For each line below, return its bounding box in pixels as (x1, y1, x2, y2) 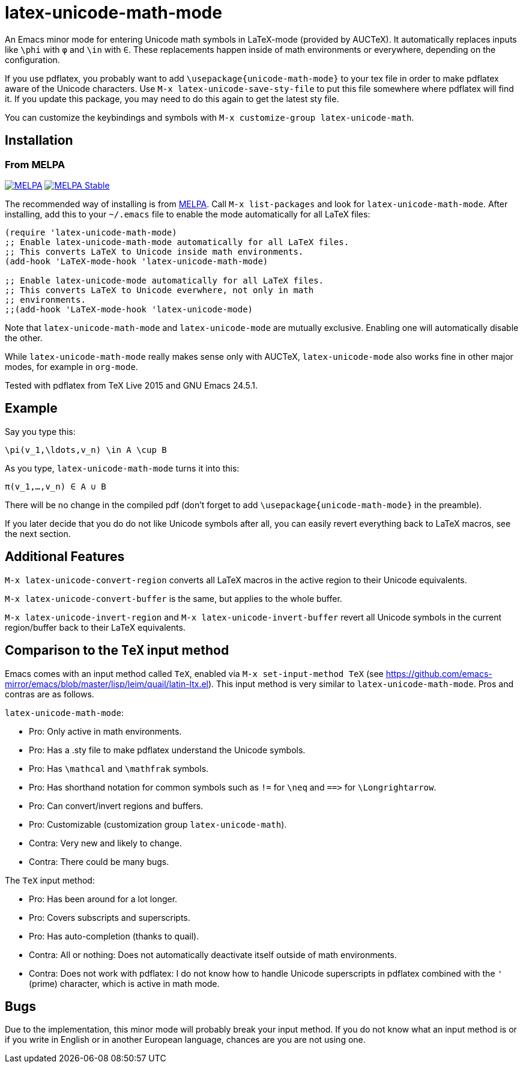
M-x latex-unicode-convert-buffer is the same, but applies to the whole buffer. (5, 593, 342, 604)
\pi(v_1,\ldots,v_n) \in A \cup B (5, 444, 167, 455)
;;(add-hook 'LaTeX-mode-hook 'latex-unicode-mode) (5, 304, 253, 314)
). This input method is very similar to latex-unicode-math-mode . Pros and (208, 678, 514, 689)
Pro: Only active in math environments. (29, 726, 182, 736)
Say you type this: (5, 426, 76, 437)
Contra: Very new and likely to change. (29, 837, 182, 848)
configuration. (5, 54, 60, 65)
